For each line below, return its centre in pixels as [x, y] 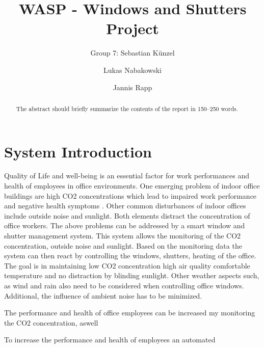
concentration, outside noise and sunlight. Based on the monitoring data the [123, 245]
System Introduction [78, 151]
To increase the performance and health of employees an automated [110, 340]
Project [133, 28]
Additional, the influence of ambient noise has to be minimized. [103, 295]
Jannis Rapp [133, 87]
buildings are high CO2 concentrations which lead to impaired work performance [130, 195]
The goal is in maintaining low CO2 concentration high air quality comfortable [127, 265]
